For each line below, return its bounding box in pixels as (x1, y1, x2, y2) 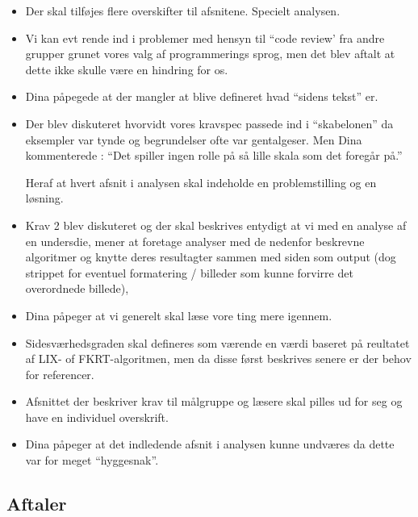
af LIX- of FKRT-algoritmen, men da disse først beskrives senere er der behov (25, 350, 412, 367)
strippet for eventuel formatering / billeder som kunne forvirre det (25, 264, 353, 281)
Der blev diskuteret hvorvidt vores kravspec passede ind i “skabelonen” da (25, 115, 394, 131)
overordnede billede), (25, 280, 129, 297)
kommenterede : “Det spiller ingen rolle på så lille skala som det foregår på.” (25, 147, 403, 164)
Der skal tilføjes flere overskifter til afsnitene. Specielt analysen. (25, 2, 341, 19)
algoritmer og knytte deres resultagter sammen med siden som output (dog (25, 248, 396, 265)
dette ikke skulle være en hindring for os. (25, 60, 228, 77)
